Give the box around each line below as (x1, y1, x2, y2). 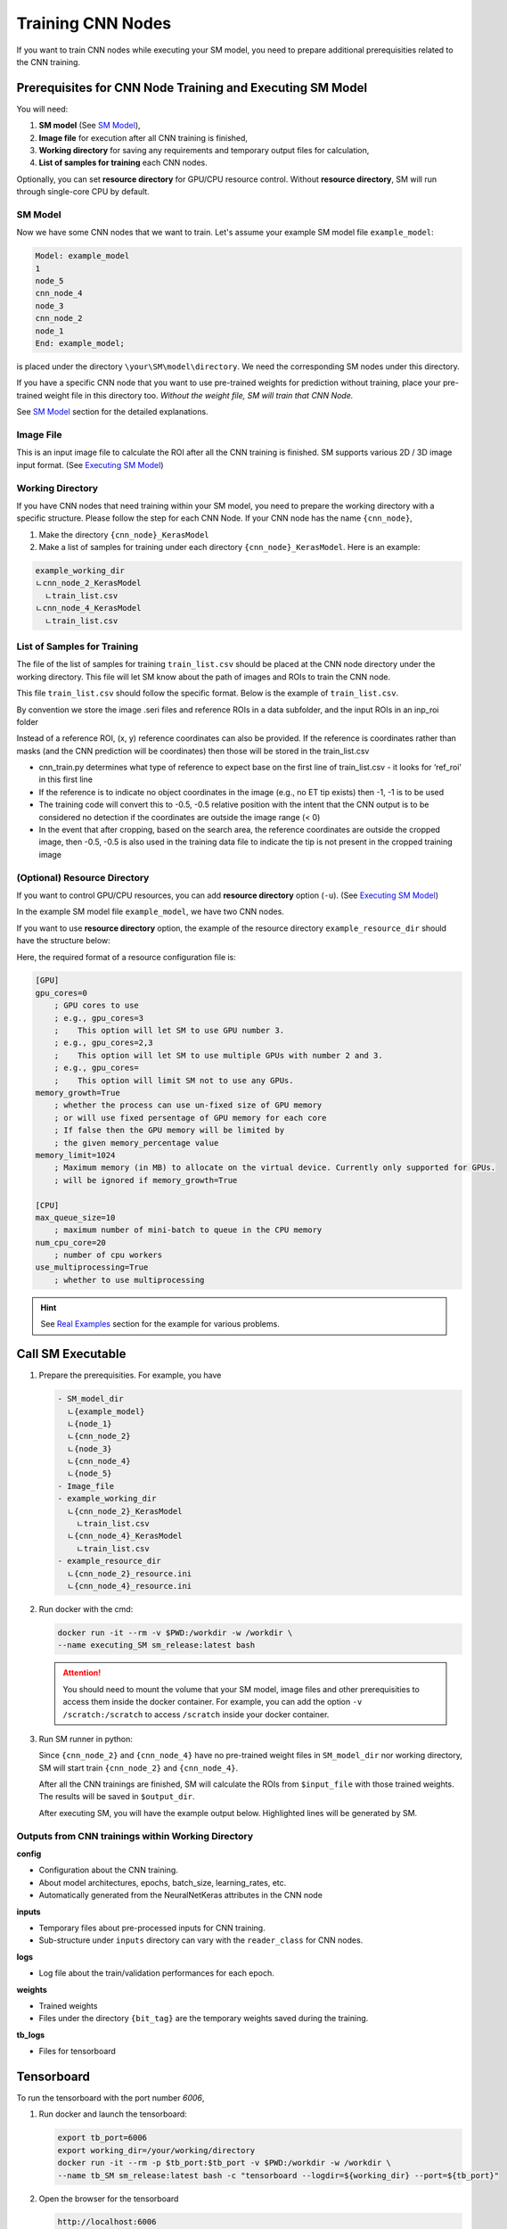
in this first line (38, 774, 94, 785)
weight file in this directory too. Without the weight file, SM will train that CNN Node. (45, 390, 354, 400)
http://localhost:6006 (57, 2217, 157, 2227)
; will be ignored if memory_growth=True (53, 1175, 238, 1185)
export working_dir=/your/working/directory (57, 2145, 256, 2155)
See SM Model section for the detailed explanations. (16, 407, 209, 417)
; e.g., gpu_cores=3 (53, 1013, 144, 1023)
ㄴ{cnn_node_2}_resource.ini (67, 1568, 192, 1578)
